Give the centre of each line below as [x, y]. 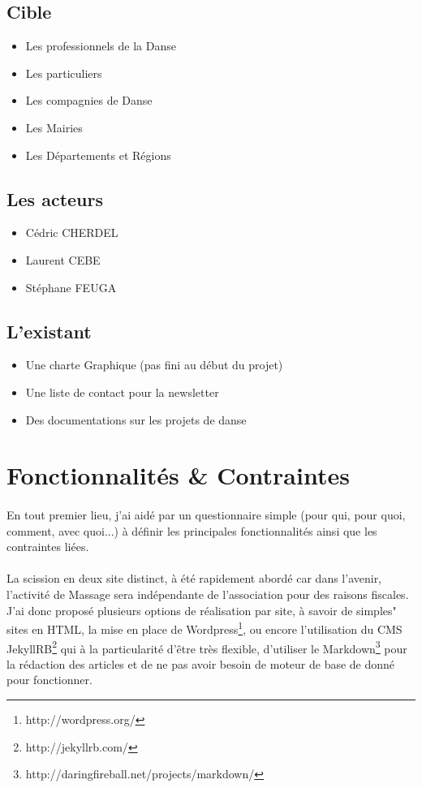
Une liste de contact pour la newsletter [122, 392]
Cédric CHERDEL [72, 233]
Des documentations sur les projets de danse [136, 419]
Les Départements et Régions [98, 155]
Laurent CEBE [63, 259]
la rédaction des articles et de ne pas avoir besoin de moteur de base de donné [201, 663]
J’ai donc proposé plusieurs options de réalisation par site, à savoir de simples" [202, 610]
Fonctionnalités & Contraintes [178, 475]
